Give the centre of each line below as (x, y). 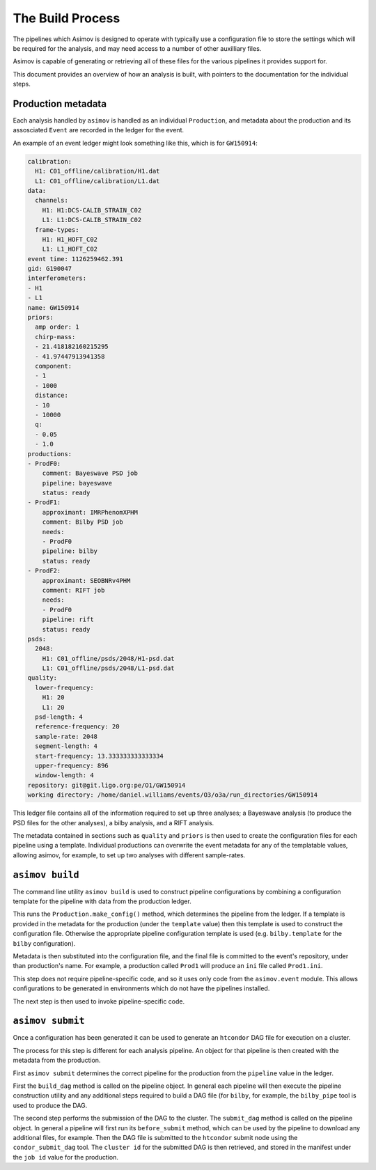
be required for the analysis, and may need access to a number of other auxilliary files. (137, 48)
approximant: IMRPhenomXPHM (90, 512)
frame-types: (57, 229)
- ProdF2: (44, 571)
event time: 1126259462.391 (75, 259)
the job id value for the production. (65, 1157)
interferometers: (57, 278)
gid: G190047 (50, 269)
